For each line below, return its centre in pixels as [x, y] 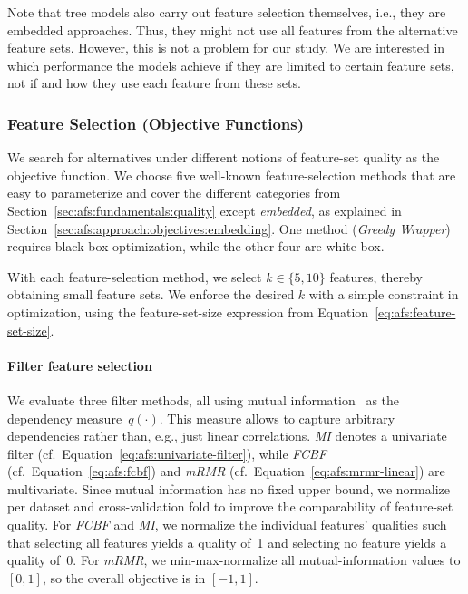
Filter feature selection [80, 365]
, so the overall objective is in [124, 577]
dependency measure [65, 418]
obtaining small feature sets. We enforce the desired [151, 294]
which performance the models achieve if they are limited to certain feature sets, [231, 65]
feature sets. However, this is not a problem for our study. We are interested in [226, 48]
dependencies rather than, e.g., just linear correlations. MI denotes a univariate [227, 436]
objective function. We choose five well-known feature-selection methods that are [232, 175]
